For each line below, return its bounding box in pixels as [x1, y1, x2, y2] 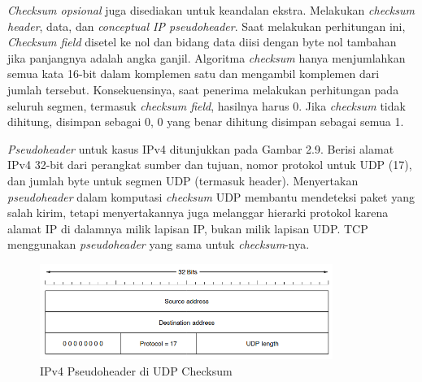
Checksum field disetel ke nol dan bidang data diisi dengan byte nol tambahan [7, 33, 397, 50]
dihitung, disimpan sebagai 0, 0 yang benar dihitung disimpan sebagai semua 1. [7, 113, 404, 130]
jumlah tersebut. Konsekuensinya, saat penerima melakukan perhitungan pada [7, 80, 399, 98]
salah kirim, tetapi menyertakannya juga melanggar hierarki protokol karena [7, 204, 389, 221]
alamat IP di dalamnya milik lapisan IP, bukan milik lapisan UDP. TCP [7, 219, 368, 237]
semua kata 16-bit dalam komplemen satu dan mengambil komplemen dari [7, 65, 380, 82]
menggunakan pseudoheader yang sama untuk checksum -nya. [7, 236, 310, 253]
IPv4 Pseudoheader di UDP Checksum [40, 362, 233, 379]
